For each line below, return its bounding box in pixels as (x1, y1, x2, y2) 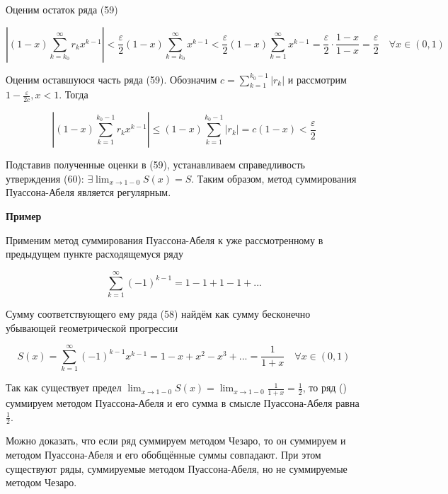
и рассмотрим (287, 71, 347, 86)
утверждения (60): (6, 171, 84, 185)
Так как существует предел (6, 380, 122, 395)
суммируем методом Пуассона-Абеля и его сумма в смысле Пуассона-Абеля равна (6, 396, 360, 410)
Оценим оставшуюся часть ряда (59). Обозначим (6, 71, 217, 86)
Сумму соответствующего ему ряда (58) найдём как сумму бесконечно (6, 306, 311, 321)
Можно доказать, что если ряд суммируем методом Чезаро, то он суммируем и (6, 433, 346, 448)
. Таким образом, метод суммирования (191, 171, 357, 185)
